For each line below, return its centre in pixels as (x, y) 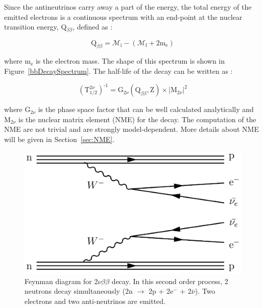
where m (18, 61)
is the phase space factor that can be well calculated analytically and (146, 109)
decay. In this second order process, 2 (170, 281)
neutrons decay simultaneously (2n (79, 291)
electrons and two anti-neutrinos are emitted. (95, 301)
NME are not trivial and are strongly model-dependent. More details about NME (131, 129)
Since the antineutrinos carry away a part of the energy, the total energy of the (128, 7)
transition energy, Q (35, 27)
